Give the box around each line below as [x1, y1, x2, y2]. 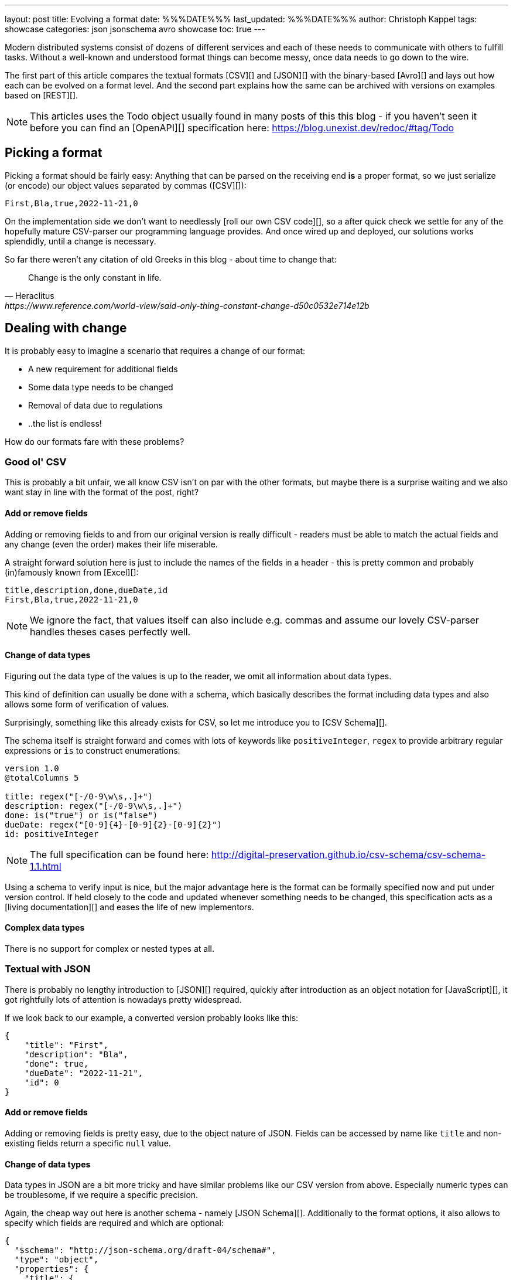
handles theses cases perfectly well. [30, 625, 191, 638]
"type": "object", [14, 1255, 99, 1265]
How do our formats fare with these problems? [5, 436, 184, 447]
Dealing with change [5, 321, 127, 336]
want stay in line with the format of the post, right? [5, 487, 199, 498]
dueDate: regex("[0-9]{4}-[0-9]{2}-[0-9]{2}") [5, 819, 222, 829]
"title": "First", [24, 1040, 109, 1050]
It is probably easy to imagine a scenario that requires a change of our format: [5, 345, 306, 356]
